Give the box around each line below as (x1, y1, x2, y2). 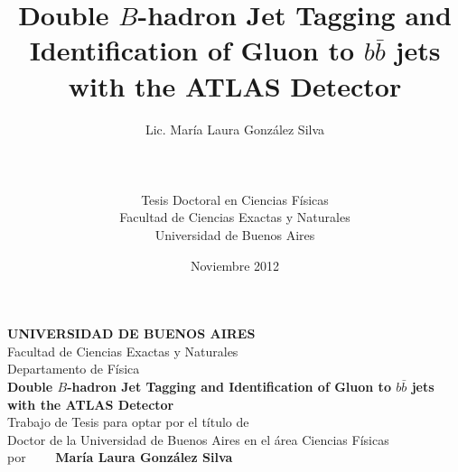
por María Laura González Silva (7, 448, 233, 467)
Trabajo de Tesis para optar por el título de (7, 412, 249, 431)
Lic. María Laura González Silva (145, 119, 325, 138)
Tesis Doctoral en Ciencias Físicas (141, 190, 329, 208)
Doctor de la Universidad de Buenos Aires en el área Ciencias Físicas (7, 430, 389, 449)
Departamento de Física (7, 359, 140, 378)
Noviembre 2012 (190, 255, 280, 274)
